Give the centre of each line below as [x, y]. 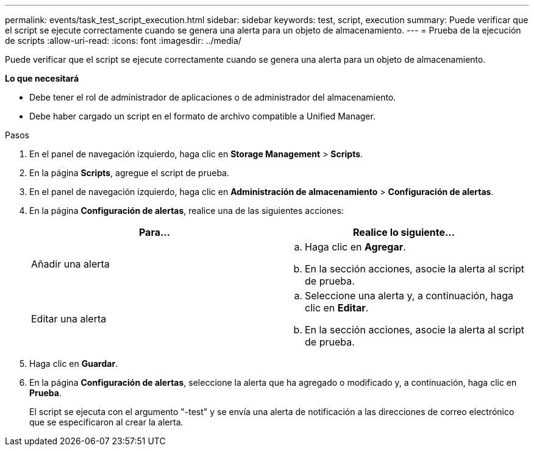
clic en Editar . [337, 308]
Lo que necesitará [42, 78]
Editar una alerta [69, 319]
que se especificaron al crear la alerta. [106, 422]
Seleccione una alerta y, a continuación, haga [409, 296]
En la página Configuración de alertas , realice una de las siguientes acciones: [187, 211]
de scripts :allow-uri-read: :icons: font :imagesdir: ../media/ [123, 41]
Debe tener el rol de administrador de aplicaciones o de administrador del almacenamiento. [213, 97]
